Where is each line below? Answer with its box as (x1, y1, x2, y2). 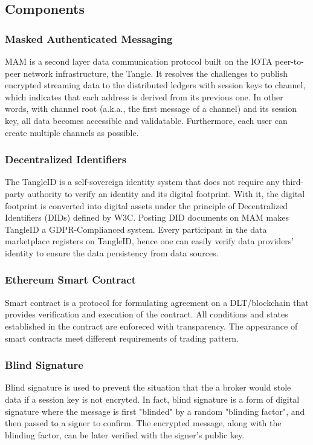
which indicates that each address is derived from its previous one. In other (5, 90, 283, 103)
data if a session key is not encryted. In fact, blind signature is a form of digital (5, 392, 300, 405)
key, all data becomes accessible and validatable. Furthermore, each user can (5, 114, 288, 126)
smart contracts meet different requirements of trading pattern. (5, 331, 239, 344)
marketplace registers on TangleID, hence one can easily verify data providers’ (5, 235, 294, 247)
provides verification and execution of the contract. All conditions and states (5, 308, 288, 320)
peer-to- (275, 55, 304, 67)
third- (282, 175, 304, 188)
